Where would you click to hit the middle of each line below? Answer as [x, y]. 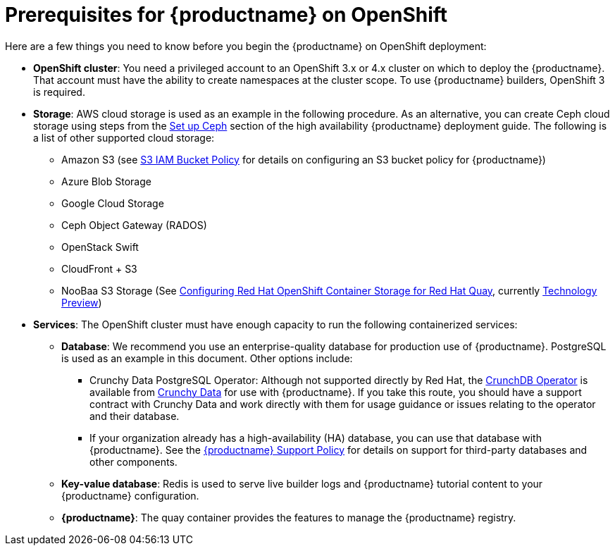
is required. [59, 92]
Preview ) [82, 302]
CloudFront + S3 [99, 268]
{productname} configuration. [130, 495]
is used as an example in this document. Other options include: [207, 358]
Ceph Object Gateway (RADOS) [134, 225]
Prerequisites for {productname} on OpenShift [226, 15]
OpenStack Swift [100, 247]
